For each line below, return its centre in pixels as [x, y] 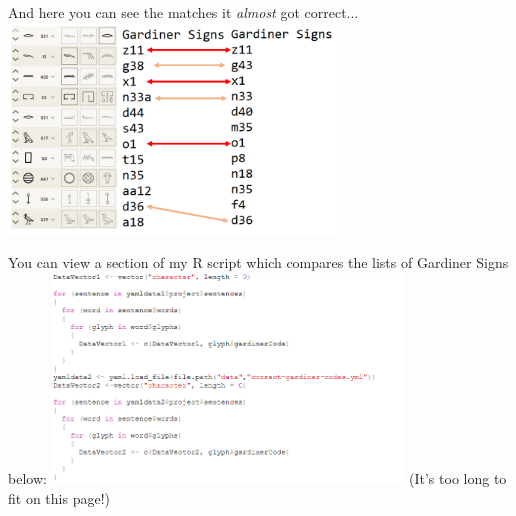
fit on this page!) [59, 497]
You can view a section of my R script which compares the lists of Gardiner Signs [258, 262]
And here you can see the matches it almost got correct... [183, 12]
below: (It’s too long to [257, 477]
